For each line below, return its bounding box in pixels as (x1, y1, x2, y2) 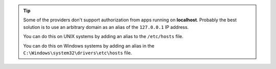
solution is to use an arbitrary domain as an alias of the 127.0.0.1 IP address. (23, 24, 189, 30)
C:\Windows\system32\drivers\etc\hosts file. (23, 50, 132, 56)
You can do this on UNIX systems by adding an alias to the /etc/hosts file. (23, 33, 183, 40)
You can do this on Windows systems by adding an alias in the (23, 43, 154, 49)
